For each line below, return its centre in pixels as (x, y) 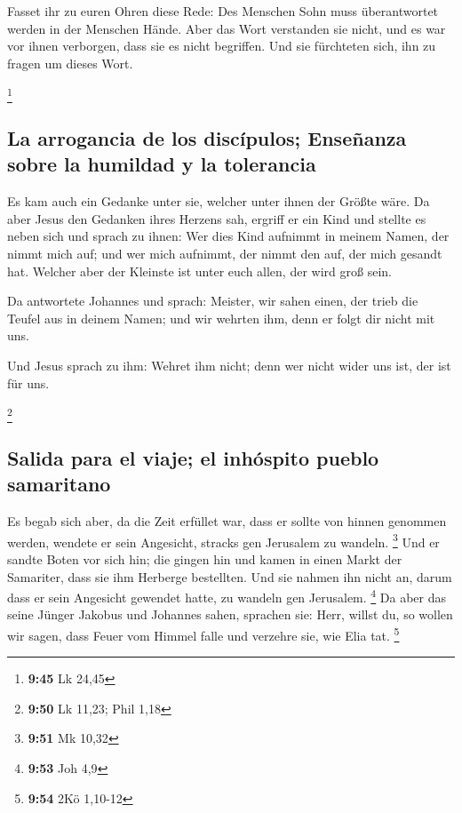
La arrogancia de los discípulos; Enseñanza (207, 138)
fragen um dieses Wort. (70, 63)
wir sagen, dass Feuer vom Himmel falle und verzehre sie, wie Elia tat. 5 (203, 634)
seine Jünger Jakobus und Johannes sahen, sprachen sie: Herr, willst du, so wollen (230, 614)
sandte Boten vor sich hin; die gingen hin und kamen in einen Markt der (205, 559)
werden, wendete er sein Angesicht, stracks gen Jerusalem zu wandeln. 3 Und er (223, 540)
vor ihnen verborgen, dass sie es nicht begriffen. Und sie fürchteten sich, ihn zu (222, 46)
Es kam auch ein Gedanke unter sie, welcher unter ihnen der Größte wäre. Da (219, 201)
